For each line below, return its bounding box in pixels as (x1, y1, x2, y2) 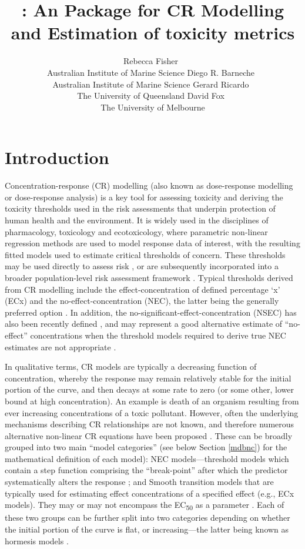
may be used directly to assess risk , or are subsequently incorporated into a (5, 260, 279, 272)
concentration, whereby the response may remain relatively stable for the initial (5, 371, 291, 384)
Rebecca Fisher (123, 55, 179, 67)
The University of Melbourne (100, 101, 205, 113)
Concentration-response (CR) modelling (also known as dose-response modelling (5, 179, 293, 192)
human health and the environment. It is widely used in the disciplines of (5, 214, 269, 226)
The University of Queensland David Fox (77, 89, 224, 102)
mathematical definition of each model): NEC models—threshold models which (5, 452, 289, 464)
